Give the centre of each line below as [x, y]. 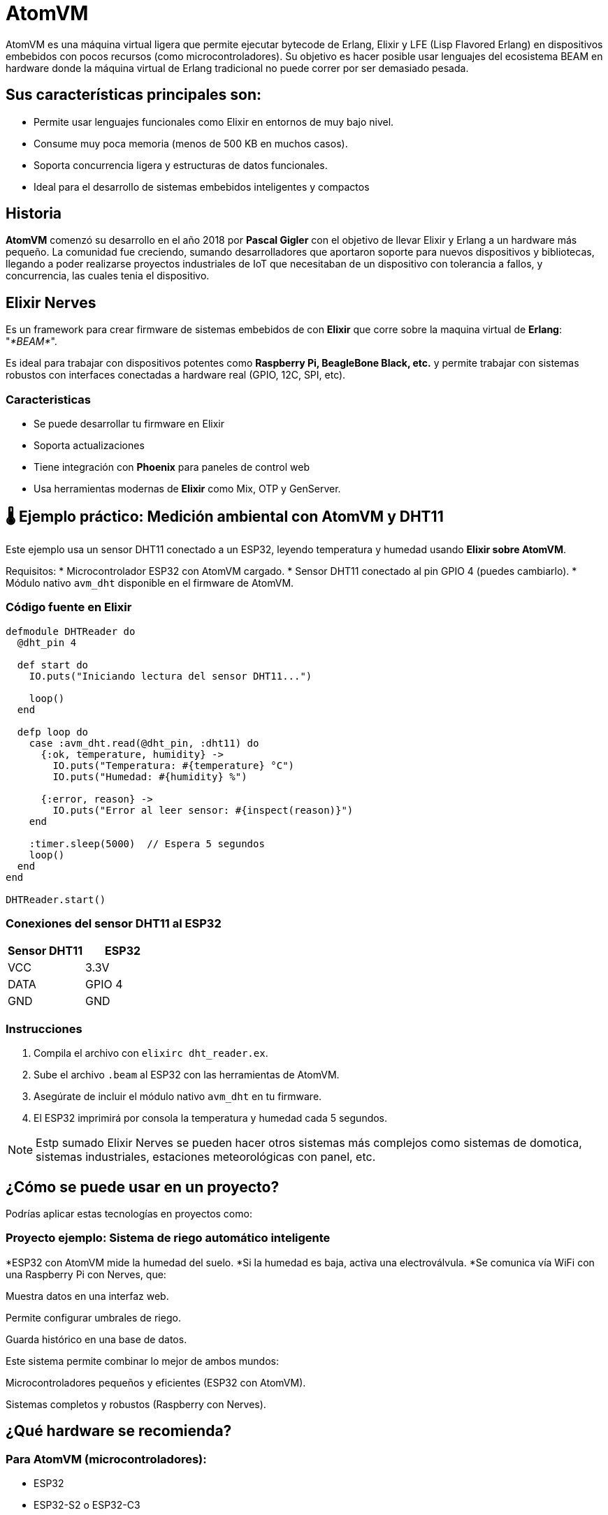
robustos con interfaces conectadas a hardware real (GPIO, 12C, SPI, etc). [176, 375]
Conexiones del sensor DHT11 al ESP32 [114, 923]
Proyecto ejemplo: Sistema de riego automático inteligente [168, 1238]
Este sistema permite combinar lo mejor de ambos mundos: [143, 1361]
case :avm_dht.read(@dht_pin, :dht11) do [144, 743]
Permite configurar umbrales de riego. [93, 1317]
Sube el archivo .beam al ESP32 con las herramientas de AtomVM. [187, 1075]
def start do [53, 665]
